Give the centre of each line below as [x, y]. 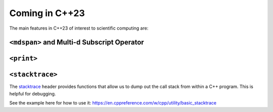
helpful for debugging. [33, 93]
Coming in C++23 [47, 13]
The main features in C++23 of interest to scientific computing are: [79, 28]
